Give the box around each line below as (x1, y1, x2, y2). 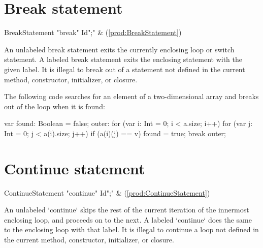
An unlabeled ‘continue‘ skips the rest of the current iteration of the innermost (4, 204, 249, 215)
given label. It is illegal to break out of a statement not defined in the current (4, 64, 245, 74)
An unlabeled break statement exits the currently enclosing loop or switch (4, 44, 235, 54)
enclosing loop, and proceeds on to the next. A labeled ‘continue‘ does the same (4, 214, 252, 225)
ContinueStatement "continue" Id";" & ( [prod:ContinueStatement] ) (4, 187, 210, 198)
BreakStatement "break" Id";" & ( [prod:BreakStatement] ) (4, 27, 182, 38)
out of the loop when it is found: (4, 101, 105, 111)
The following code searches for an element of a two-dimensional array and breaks (4, 91, 259, 102)
